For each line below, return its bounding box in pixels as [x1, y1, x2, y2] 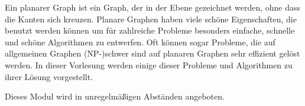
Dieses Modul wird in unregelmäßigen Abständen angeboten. [5, 90, 225, 102]
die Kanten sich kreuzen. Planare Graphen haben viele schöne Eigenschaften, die [5, 12, 297, 25]
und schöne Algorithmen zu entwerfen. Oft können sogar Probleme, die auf [5, 35, 275, 48]
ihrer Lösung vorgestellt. [5, 70, 93, 82]
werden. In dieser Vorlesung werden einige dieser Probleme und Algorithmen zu [5, 58, 293, 71]
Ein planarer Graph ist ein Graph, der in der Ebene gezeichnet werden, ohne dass [5, 1, 301, 13]
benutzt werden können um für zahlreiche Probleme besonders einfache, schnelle [5, 24, 295, 37]
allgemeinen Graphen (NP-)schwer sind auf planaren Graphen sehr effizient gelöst [5, 47, 300, 59]
